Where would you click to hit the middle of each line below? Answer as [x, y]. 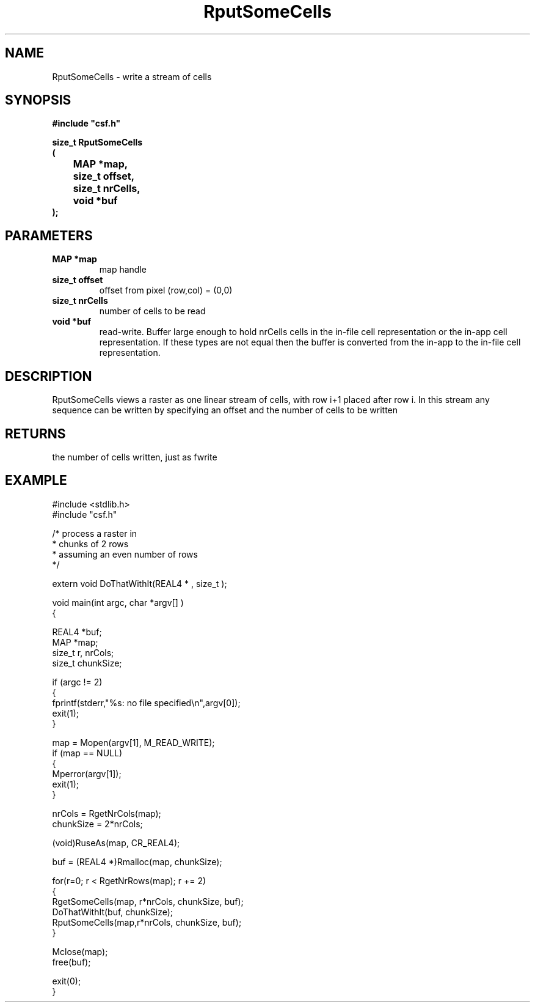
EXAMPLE [36, 481]
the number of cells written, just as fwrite [135, 457]
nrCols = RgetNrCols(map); [107, 813]
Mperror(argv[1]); [87, 773]
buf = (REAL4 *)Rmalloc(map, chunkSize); [137, 861]
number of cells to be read [152, 311]
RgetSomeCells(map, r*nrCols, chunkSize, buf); [148, 901]
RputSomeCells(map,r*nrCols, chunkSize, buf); [147, 922]
